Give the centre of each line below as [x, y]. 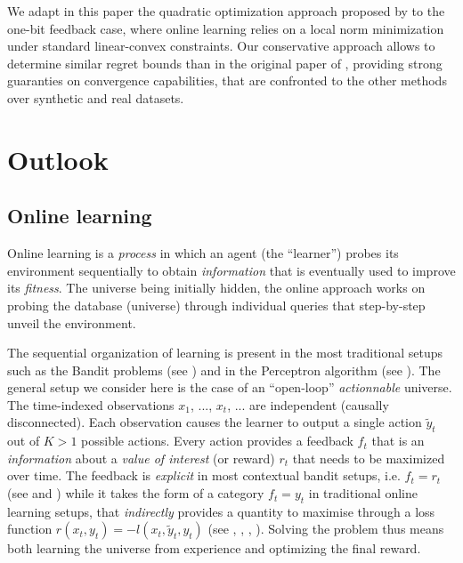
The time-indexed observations [91, 404]
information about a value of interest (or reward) [141, 458]
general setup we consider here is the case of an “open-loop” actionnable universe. [230, 387]
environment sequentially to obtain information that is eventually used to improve [231, 270]
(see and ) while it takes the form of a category [136, 493]
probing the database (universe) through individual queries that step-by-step [216, 305]
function [30, 529]
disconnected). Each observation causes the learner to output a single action [215, 422]
